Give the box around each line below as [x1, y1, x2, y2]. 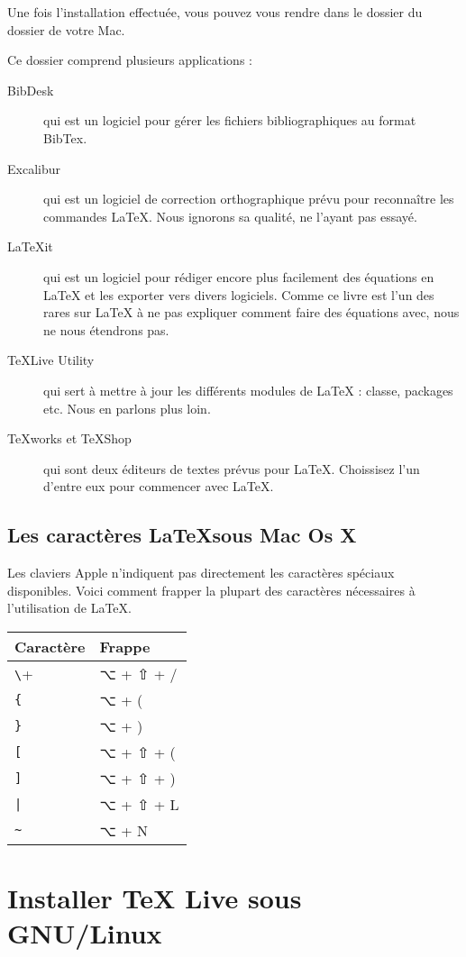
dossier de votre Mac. [7, 20, 125, 39]
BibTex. [43, 128, 87, 147]
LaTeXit [7, 237, 53, 256]
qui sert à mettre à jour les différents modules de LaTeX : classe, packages [43, 380, 453, 399]
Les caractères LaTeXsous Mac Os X [7, 521, 357, 549]
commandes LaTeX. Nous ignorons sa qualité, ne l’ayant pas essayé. [43, 206, 417, 225]
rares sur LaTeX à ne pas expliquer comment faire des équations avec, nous [43, 303, 460, 322]
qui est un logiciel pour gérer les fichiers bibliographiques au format [43, 111, 416, 130]
